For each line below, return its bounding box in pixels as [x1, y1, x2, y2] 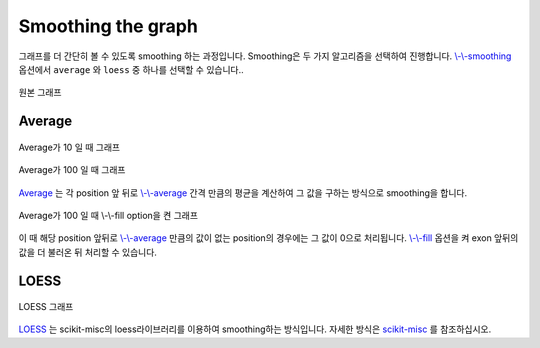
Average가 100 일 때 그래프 [18, 164, 126, 176]
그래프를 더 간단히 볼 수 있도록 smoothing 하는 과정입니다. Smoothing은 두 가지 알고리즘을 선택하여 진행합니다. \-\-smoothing [18, 50, 512, 62]
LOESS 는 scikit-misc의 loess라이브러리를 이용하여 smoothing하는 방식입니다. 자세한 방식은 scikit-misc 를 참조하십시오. [18, 323, 492, 335]
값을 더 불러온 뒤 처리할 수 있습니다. [18, 246, 157, 258]
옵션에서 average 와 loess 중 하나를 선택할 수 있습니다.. [18, 63, 244, 75]
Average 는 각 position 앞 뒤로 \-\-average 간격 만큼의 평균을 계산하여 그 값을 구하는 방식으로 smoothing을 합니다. [18, 186, 468, 199]
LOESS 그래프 [18, 301, 74, 313]
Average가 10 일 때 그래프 [18, 141, 120, 153]
